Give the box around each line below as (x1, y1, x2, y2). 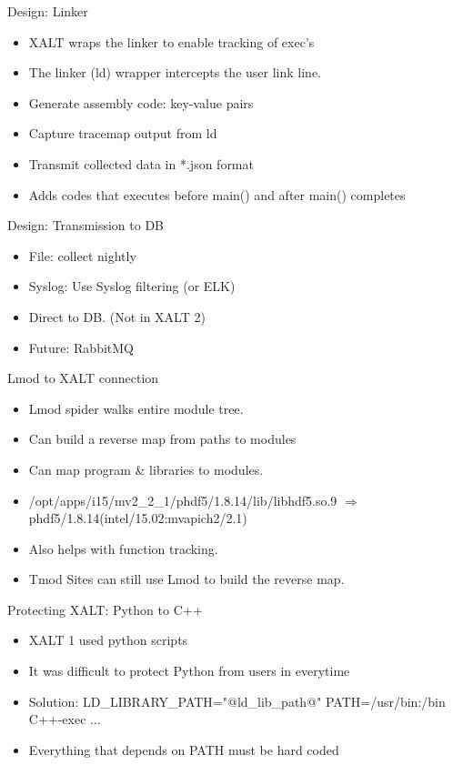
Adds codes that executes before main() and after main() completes (28, 185, 406, 204)
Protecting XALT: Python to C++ (7, 599, 203, 619)
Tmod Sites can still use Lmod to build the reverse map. (28, 569, 345, 589)
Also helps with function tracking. (28, 539, 218, 558)
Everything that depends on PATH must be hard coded (28, 740, 339, 759)
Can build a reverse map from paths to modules (28, 429, 297, 448)
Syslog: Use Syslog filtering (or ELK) (28, 277, 236, 296)
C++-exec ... (28, 710, 101, 729)
